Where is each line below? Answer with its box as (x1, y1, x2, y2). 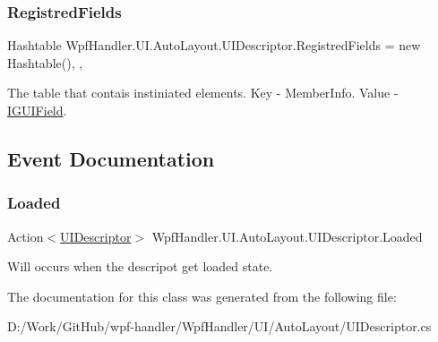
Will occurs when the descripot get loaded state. (7, 257, 273, 276)
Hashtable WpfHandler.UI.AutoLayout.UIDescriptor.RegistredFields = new (7, 36, 421, 55)
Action (7, 227, 44, 245)
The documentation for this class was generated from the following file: (7, 286, 397, 305)
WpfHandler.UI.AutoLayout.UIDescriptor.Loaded (151, 227, 423, 245)
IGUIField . (7, 101, 67, 119)
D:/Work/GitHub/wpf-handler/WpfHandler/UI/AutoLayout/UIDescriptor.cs (7, 317, 432, 336)
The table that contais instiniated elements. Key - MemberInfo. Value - (7, 83, 399, 102)
